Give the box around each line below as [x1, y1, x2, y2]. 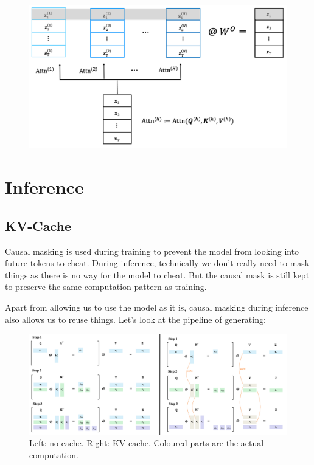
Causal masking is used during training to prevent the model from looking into [5, 244, 299, 257]
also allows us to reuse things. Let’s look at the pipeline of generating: [5, 312, 266, 325]
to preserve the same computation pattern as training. [5, 280, 207, 293]
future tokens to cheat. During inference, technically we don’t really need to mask [5, 257, 310, 269]
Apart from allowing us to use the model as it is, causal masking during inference [5, 300, 309, 313]
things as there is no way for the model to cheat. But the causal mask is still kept [5, 268, 310, 281]
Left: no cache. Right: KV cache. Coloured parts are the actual [29, 436, 264, 449]
